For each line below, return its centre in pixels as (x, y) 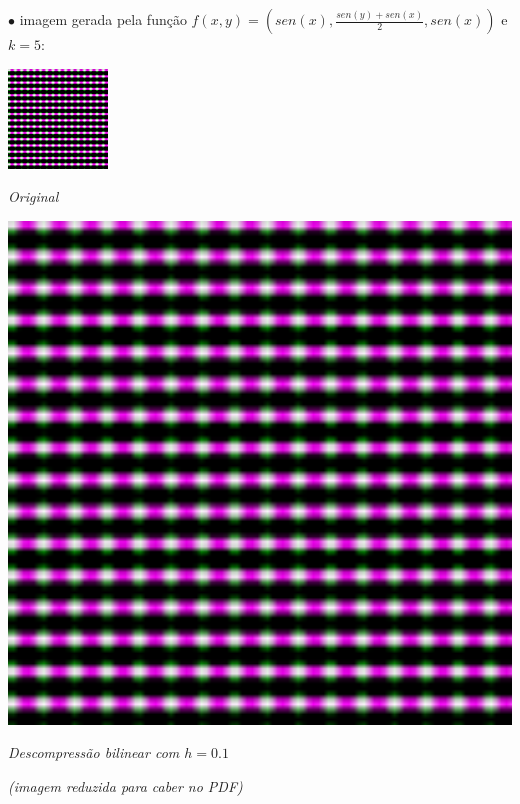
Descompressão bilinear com (94, 752)
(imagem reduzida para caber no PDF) (125, 785)
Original (33, 196)
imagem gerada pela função (103, 19)
